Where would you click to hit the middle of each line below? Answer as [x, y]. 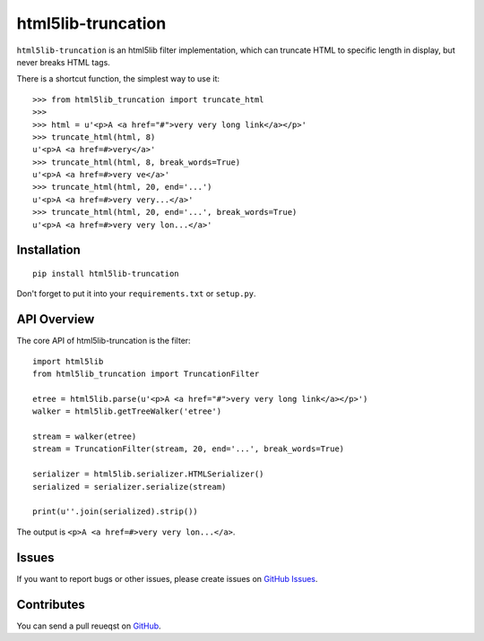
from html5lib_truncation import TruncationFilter [146, 374]
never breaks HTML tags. [64, 62]
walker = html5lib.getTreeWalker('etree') [127, 411]
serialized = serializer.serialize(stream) [130, 487]
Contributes [51, 604]
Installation [48, 250]
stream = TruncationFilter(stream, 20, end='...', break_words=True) [189, 449]
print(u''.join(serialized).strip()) [116, 512]
